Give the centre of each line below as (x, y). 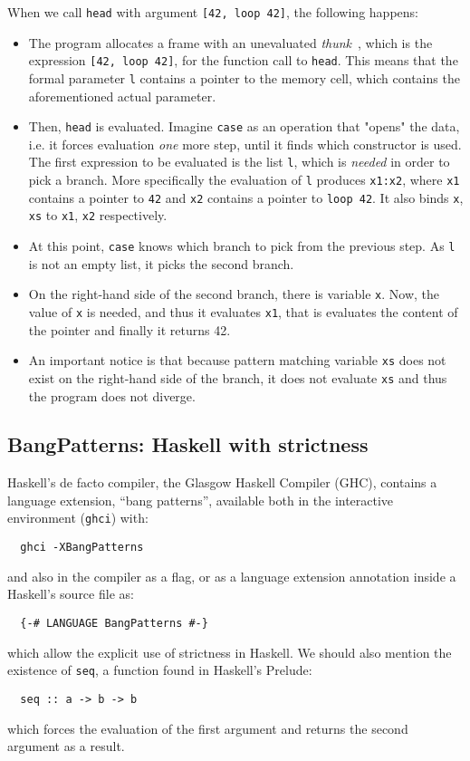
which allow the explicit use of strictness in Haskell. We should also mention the (230, 652)
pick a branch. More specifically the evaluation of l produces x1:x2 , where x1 (244, 180)
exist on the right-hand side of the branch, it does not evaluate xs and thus (238, 377)
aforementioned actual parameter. (122, 96)
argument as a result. (66, 746)
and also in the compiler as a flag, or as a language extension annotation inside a (232, 576)
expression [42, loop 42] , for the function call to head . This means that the (243, 60)
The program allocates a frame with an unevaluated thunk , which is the (230, 42)
